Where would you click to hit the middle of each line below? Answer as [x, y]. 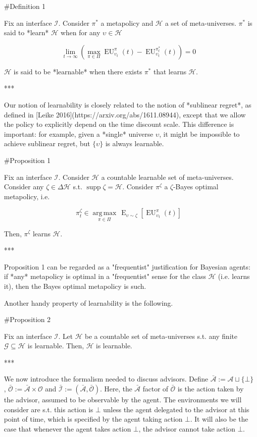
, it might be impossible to [199, 134]
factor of [155, 389]
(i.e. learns [234, 276]
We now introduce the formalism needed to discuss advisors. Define [106, 379]
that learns [170, 71]
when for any [80, 32]
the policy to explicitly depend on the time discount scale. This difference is [119, 124]
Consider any [24, 187]
